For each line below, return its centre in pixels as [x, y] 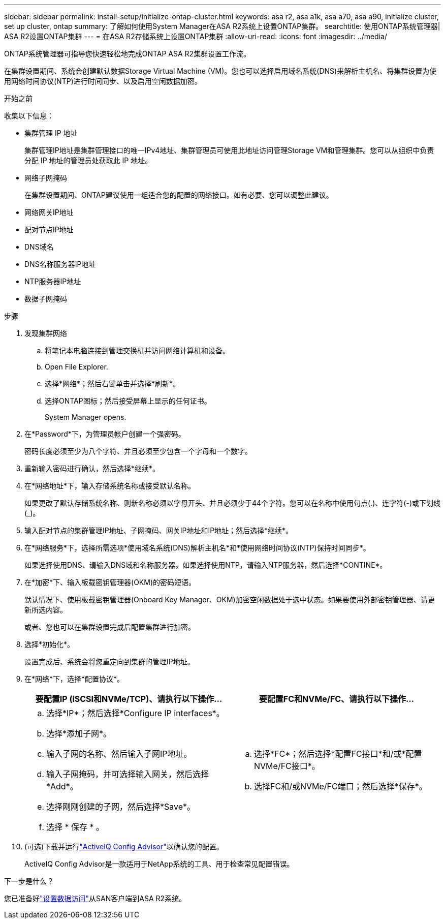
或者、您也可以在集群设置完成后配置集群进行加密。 [110, 627]
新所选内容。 [46, 610]
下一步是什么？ [29, 881]
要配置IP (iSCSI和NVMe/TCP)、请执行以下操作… [129, 699]
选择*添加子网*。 [79, 733]
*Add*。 [62, 786]
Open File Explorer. [76, 367]
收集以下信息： [29, 116]
